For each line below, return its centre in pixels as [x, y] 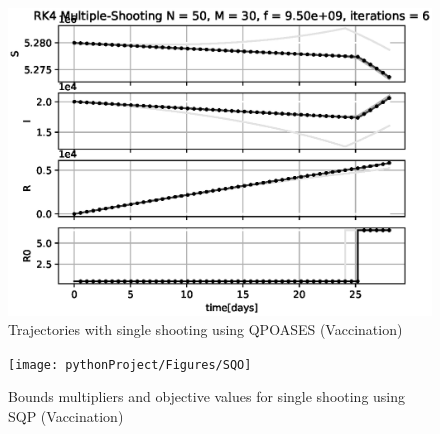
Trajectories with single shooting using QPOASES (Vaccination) [205, 329]
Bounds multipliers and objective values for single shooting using [207, 396]
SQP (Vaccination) [66, 416]
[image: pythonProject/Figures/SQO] [130, 364]
